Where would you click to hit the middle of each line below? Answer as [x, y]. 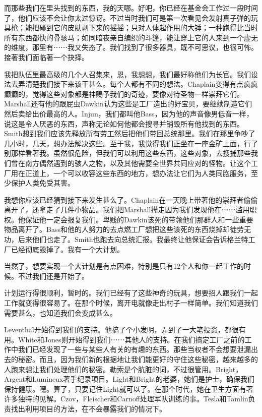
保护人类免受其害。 [43, 183]
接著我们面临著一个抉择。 [46, 57]
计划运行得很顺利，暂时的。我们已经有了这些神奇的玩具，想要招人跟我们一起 [131, 293]
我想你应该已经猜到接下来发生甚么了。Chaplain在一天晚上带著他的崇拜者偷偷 [131, 199]
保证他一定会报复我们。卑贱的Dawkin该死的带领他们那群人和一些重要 [139, 219]
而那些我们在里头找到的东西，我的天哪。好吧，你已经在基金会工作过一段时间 [131, 8]
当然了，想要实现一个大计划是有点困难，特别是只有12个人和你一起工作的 [124, 266]
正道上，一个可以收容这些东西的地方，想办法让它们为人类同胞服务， [138, 173]
